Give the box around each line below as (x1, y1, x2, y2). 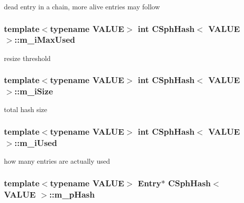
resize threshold (4, 53, 51, 63)
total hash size (4, 104, 48, 115)
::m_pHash (49, 188, 95, 200)
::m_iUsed (14, 136, 57, 148)
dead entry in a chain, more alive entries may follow (4, 1, 160, 11)
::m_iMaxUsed (14, 33, 76, 46)
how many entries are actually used (4, 156, 110, 166)
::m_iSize (14, 85, 53, 97)
